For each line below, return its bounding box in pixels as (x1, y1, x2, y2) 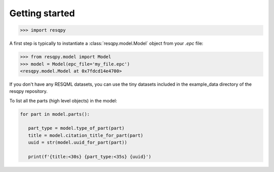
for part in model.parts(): (20, 111, 90, 117)
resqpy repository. (9, 88, 48, 94)
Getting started (9, 8, 75, 19)
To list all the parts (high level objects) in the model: (9, 97, 118, 104)
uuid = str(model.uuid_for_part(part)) (28, 140, 127, 146)
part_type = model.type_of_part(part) (28, 125, 125, 131)
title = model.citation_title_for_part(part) (28, 132, 144, 138)
